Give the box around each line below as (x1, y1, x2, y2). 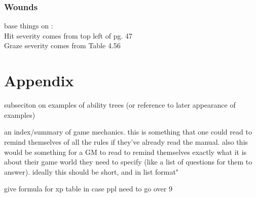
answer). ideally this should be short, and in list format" (4, 166, 179, 177)
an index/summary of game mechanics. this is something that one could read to (4, 126, 252, 137)
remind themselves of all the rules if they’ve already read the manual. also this (4, 136, 248, 147)
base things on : (4, 20, 53, 31)
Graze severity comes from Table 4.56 (4, 40, 121, 51)
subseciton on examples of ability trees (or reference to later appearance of (4, 100, 236, 110)
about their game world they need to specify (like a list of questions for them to (4, 156, 252, 167)
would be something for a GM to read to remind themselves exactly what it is (4, 146, 247, 157)
